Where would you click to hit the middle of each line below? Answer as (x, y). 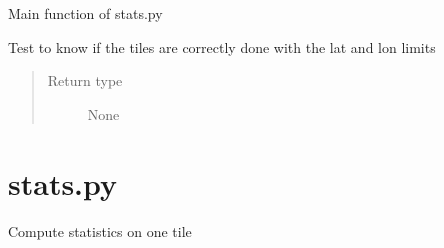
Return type (85, 80)
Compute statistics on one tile (100, 230)
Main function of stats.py (85, 13)
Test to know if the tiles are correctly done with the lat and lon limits (222, 46)
